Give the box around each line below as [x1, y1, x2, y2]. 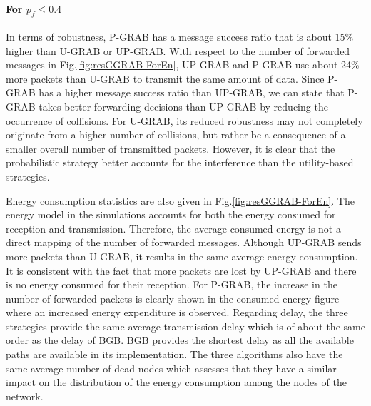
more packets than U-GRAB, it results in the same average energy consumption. [6, 248, 358, 263]
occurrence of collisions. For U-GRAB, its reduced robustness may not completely [6, 113, 363, 128]
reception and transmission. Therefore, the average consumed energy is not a [6, 220, 341, 235]
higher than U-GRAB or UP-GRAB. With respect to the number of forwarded [6, 43, 350, 58]
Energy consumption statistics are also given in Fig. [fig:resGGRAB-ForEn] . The [6, 193, 355, 208]
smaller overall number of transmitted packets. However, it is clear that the [6, 141, 335, 156]
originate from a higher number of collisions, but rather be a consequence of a [6, 127, 346, 142]
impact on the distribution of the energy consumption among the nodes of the [6, 375, 347, 390]
